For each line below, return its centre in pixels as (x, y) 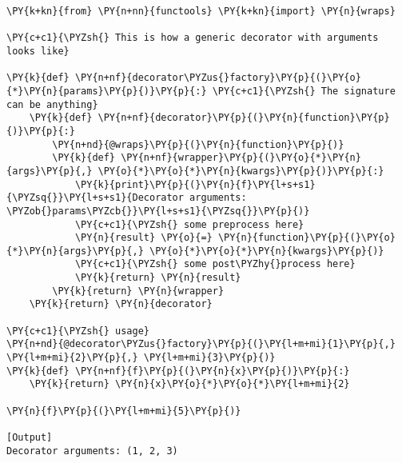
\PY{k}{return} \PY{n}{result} (158, 278)
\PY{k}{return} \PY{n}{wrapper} (138, 291)
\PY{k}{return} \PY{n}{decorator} (121, 304)
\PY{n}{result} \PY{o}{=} (143, 238)
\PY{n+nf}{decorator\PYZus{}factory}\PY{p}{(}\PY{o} (218, 78)
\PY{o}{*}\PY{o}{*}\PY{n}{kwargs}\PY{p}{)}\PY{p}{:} (241, 171)
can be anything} (52, 104)
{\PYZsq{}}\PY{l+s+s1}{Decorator (95, 198)
